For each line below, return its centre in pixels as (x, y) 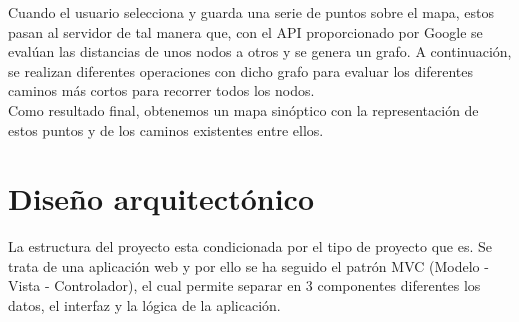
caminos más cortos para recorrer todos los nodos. (161, 90)
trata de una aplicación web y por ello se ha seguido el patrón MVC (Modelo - (248, 265)
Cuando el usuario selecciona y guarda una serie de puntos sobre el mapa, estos (251, 12)
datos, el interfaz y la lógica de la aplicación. (144, 305)
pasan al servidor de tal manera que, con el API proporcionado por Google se (245, 31)
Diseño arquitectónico (161, 198)
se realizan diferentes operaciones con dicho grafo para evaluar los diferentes (240, 70)
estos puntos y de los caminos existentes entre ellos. (166, 129)
